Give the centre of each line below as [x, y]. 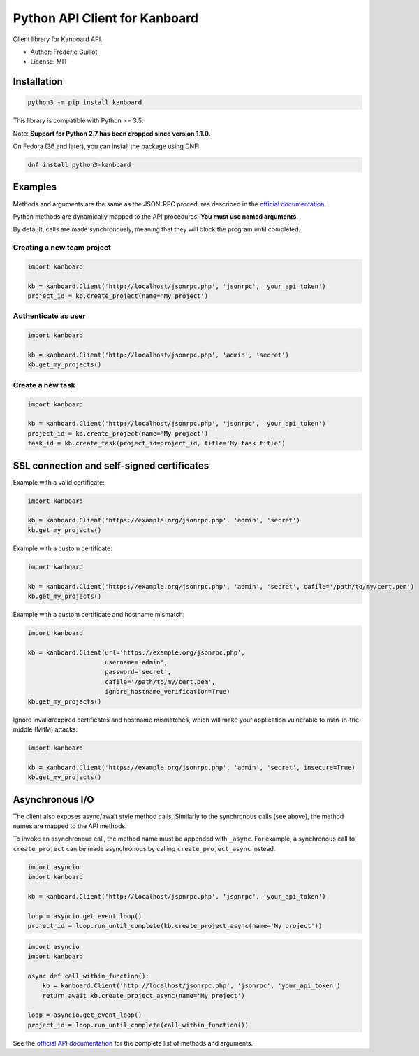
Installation [38, 81]
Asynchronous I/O [53, 800]
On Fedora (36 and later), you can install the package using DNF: [106, 146]
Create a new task [44, 385]
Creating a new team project [62, 248]
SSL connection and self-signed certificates [111, 465]
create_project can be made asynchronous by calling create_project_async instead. [144, 848]
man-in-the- [344, 720]
